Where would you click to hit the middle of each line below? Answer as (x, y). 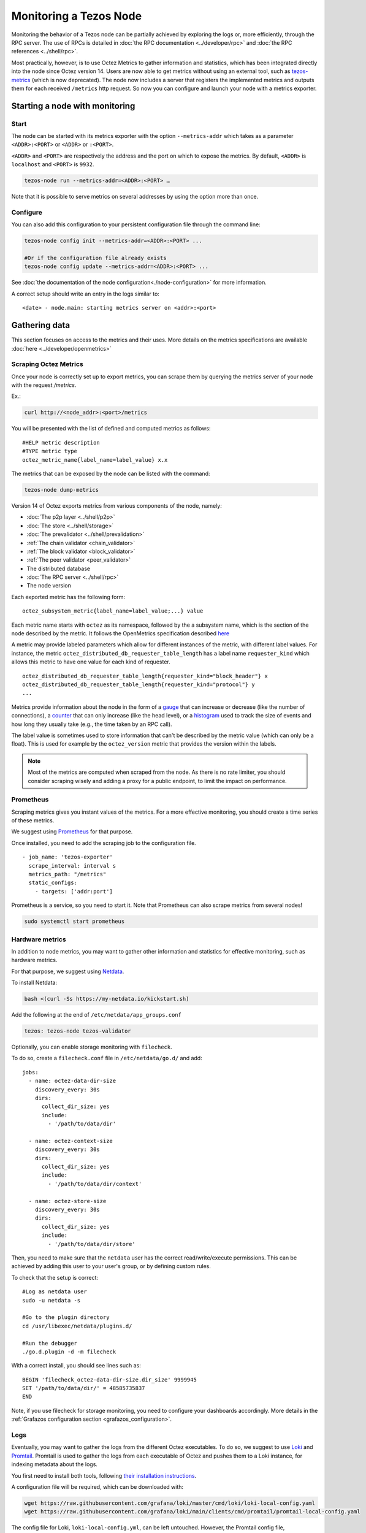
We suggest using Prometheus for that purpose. (72, 831)
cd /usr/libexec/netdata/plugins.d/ (77, 1326)
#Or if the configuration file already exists (95, 258)
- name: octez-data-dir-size (72, 1081)
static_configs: (53, 883)
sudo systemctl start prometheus (74, 922)
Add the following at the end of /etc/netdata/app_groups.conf (97, 1015)
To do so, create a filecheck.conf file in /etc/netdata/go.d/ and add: (107, 1058)
